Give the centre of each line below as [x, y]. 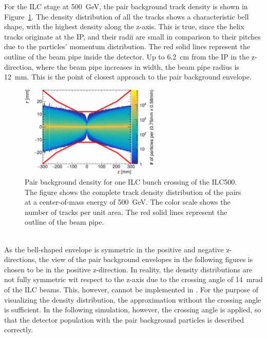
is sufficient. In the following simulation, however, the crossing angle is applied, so [133, 310]
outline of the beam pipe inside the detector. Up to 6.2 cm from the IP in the [127, 56]
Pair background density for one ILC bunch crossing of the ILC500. [131, 182]
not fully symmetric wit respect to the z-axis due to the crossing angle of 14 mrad [133, 279]
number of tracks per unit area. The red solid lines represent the [126, 212]
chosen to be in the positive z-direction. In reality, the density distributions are [128, 269]
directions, [21, 259]
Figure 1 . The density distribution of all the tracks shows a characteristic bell [127, 16]
